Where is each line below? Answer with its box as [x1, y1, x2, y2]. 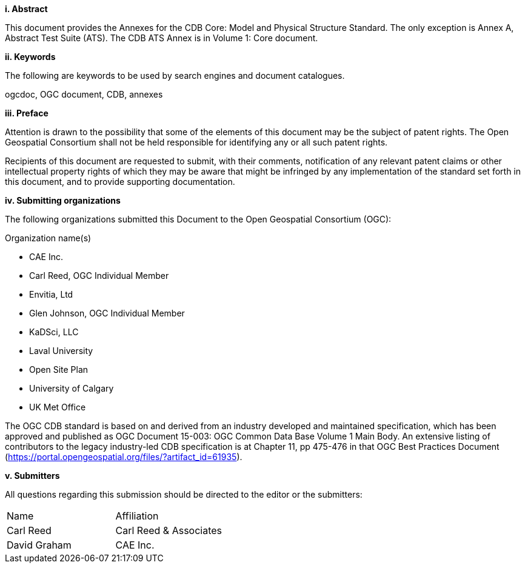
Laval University [29, 346, 93, 356]
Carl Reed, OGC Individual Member [29, 270, 169, 281]
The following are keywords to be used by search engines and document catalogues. [5, 70, 345, 81]
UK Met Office [29, 402, 86, 412]
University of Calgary [29, 383, 114, 393]
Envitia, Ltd [29, 289, 73, 299]
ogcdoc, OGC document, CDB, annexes [5, 89, 163, 99]
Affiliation [115, 510, 159, 522]
